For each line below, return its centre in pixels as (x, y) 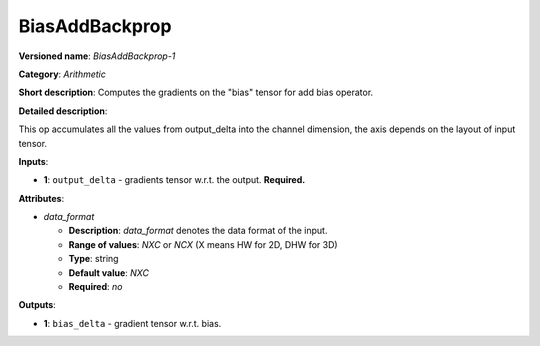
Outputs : (37, 305)
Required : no (95, 287)
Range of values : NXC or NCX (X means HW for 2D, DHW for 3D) (203, 244)
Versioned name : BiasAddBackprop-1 (97, 56)
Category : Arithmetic (62, 74)
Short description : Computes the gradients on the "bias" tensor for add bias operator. (196, 92)
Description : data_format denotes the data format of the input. (198, 231)
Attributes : (41, 198)
